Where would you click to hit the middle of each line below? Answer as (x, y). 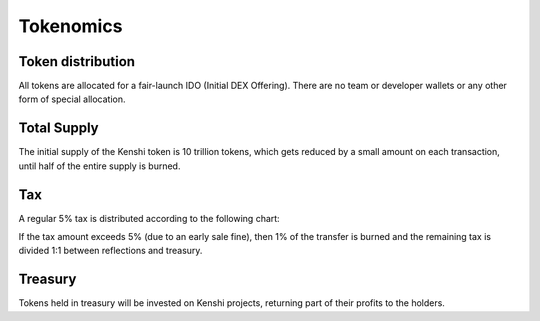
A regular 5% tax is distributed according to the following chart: (149, 218)
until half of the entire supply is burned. (99, 166)
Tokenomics (70, 26)
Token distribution (76, 61)
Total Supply (58, 128)
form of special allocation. (72, 99)
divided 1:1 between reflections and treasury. (110, 251)
